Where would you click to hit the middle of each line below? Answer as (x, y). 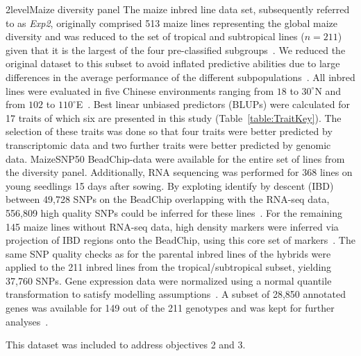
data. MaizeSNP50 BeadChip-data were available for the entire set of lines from (175, 158)
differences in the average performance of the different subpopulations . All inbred (180, 77)
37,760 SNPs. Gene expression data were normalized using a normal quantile (169, 280)
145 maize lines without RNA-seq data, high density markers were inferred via (172, 226)
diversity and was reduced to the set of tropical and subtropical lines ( (155, 36)
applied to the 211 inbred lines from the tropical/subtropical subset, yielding (169, 267)
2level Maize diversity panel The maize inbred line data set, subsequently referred (178, 9)
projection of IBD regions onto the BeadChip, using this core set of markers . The (180, 240)
